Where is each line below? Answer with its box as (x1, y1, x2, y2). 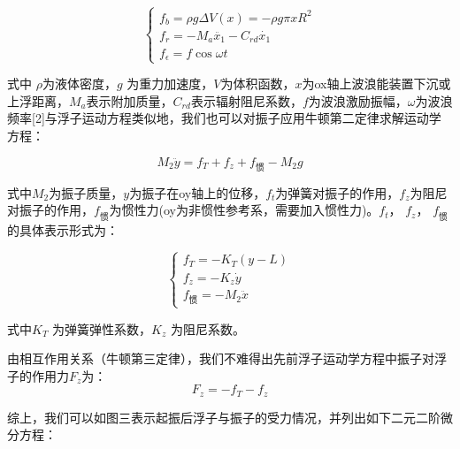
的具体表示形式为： (7, 220, 119, 239)
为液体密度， (42, 74, 117, 93)
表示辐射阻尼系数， (190, 91, 303, 110)
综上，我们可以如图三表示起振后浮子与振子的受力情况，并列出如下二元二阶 (7, 407, 441, 426)
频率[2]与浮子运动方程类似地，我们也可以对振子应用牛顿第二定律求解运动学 (7, 109, 441, 127)
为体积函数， (220, 74, 295, 93)
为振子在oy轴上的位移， (129, 183, 266, 202)
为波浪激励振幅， (308, 91, 408, 110)
